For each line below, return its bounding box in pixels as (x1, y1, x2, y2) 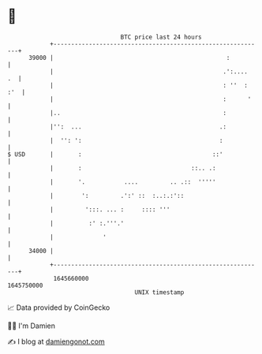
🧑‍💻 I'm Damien (7, 321, 56, 330)
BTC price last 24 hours (120, 33, 202, 41)
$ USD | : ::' (7, 150, 223, 158)
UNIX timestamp (134, 288, 185, 296)
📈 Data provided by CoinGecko (7, 303, 110, 312)
